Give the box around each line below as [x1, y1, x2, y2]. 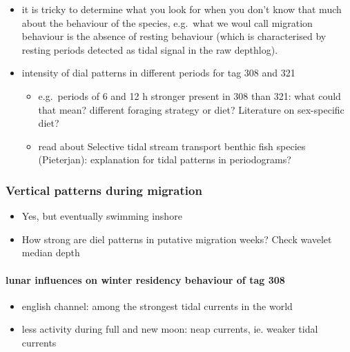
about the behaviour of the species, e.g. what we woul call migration [21, 15, 313, 30]
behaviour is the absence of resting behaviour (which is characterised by [21, 29, 327, 43]
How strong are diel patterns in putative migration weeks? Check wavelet [21, 231, 332, 246]
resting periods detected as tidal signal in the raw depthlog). [21, 42, 278, 56]
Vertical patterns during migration [6, 181, 202, 198]
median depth [21, 245, 80, 260]
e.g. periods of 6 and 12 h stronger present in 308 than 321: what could [38, 88, 341, 103]
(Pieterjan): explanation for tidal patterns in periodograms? [38, 152, 291, 167]
